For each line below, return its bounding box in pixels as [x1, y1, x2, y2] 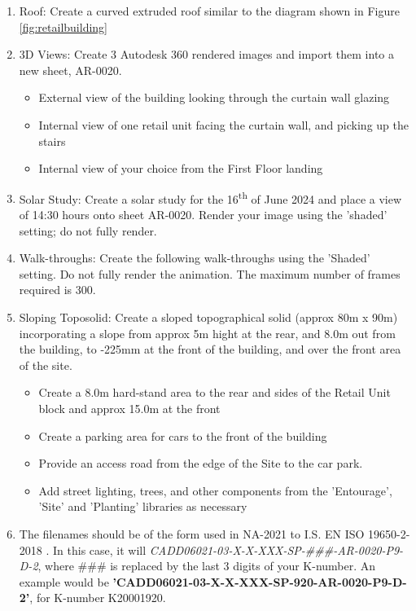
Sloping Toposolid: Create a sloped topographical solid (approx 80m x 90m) [19, 308, 398, 325]
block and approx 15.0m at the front [38, 399, 221, 416]
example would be [19, 573, 109, 590]
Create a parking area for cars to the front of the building [38, 427, 327, 444]
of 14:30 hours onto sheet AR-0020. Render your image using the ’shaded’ [19, 206, 388, 222]
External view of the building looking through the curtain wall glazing [38, 89, 390, 106]
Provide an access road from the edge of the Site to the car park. [38, 455, 363, 472]
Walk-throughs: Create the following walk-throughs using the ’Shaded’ [19, 249, 370, 266]
